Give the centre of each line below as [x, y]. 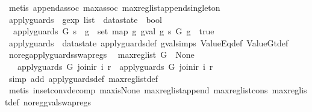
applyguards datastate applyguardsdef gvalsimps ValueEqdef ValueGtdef [148, 42]
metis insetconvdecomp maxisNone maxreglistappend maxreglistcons [138, 90]
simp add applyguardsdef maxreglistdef [83, 78]
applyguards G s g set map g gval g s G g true [114, 31]
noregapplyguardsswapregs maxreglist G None [101, 54]
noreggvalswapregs [57, 101]
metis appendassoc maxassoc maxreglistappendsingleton [114, 7]
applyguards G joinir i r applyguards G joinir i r [115, 66]
